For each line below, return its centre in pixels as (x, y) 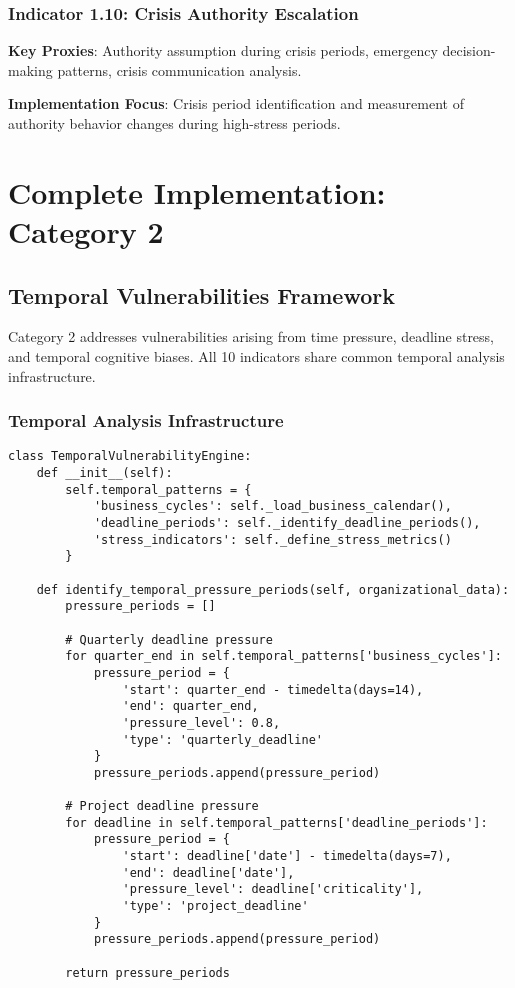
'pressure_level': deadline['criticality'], (273, 889)
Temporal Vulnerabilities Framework (201, 294)
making (30, 69)
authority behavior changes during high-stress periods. (174, 123)
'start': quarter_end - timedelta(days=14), (273, 689)
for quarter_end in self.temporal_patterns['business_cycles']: (283, 656)
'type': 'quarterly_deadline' (222, 739)
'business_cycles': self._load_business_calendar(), (272, 506)
